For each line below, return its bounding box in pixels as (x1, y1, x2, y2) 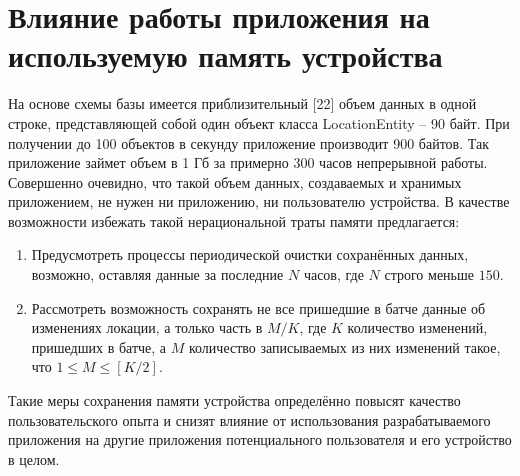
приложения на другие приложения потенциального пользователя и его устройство (8, 429, 512, 450)
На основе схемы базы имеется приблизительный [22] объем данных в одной (8, 93, 477, 114)
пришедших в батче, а (31, 336, 167, 357)
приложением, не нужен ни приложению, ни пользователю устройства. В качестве (8, 191, 510, 212)
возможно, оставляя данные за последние (31, 264, 284, 285)
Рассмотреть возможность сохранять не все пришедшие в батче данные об (31, 297, 486, 318)
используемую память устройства (8, 35, 443, 76)
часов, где (303, 264, 364, 285)
